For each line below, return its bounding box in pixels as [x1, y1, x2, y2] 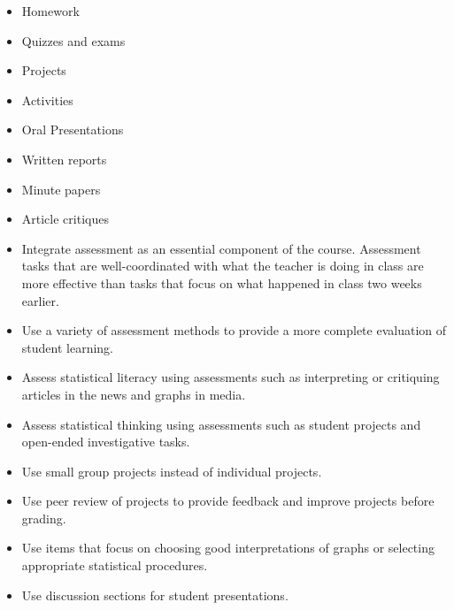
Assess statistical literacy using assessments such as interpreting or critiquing [21, 368, 440, 386]
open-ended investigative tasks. [21, 432, 190, 451]
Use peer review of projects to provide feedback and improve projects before [21, 492, 435, 510]
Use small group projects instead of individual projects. [21, 461, 322, 480]
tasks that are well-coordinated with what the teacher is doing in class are [21, 256, 424, 275]
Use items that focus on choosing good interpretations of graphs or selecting [21, 538, 435, 557]
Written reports [21, 149, 107, 168]
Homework [21, 2, 80, 19]
